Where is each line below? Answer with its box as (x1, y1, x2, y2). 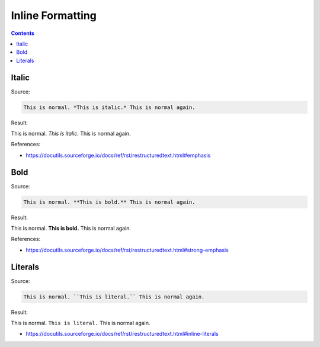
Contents (11, 30, 35, 37)
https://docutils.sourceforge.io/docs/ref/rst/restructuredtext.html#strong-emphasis (25, 246, 229, 253)
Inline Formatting (11, 9, 97, 22)
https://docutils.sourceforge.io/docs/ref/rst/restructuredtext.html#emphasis (25, 152, 211, 159)
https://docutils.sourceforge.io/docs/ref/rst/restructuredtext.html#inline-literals (25, 330, 219, 338)
